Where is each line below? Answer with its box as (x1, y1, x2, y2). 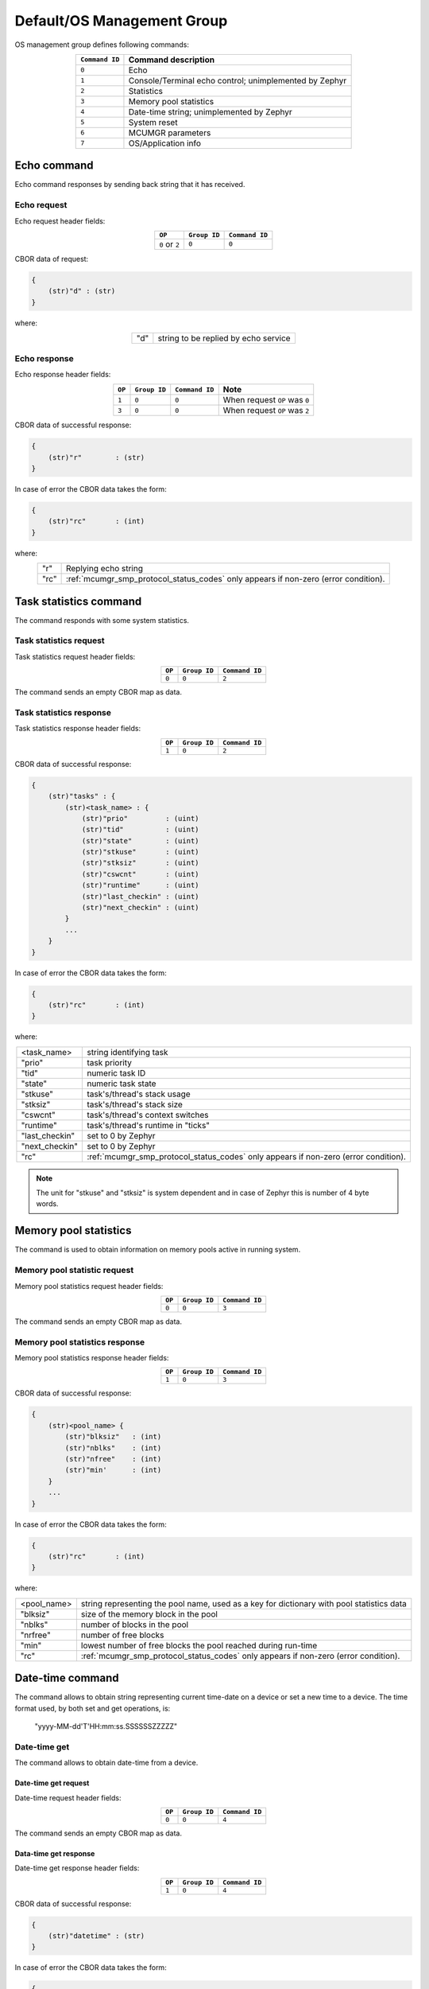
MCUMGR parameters (128, 127, 211, 138)
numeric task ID (87, 1067, 146, 1078)
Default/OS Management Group (14, 12, 228, 29)
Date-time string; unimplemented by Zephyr (128, 106, 293, 117)
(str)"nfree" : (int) (64, 1454, 162, 1463)
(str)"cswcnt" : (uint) (81, 870, 199, 878)
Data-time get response (14, 1848, 95, 1858)
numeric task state (87, 1078, 157, 1089)
